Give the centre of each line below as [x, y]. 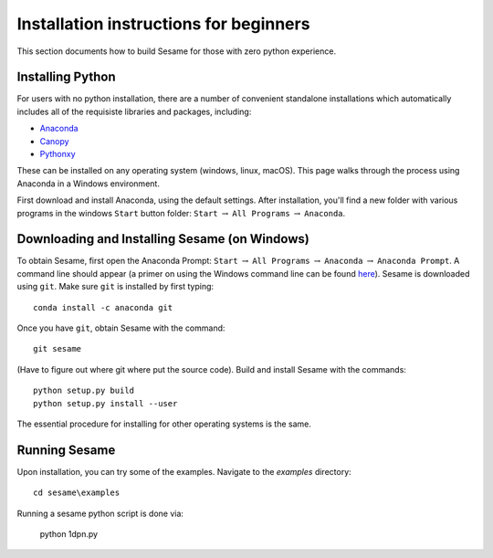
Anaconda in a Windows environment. [88, 184]
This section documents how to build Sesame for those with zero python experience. [177, 51]
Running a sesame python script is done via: [100, 513]
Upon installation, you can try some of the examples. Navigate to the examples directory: [184, 471]
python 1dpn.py [69, 534]
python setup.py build [84, 391]
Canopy [54, 141]
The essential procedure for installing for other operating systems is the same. [164, 424]
